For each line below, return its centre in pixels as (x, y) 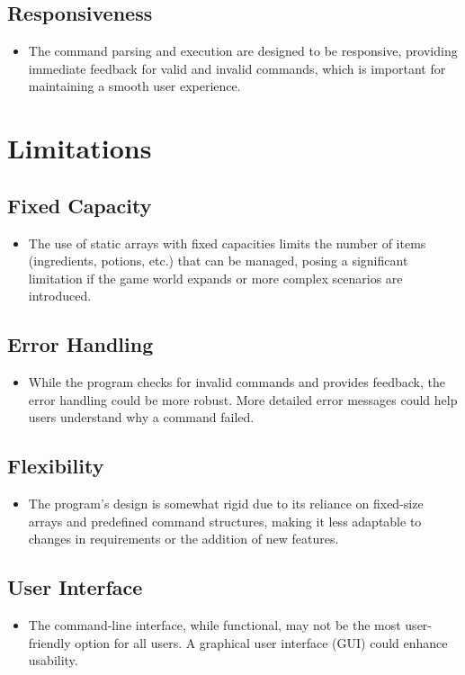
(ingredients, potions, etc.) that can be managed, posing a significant (218, 261)
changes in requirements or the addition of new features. (183, 539)
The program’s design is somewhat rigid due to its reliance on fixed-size (226, 504)
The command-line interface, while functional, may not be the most (215, 625)
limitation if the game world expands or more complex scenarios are (215, 278)
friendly (49, 642)
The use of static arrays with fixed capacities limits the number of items (227, 243)
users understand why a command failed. (141, 417)
